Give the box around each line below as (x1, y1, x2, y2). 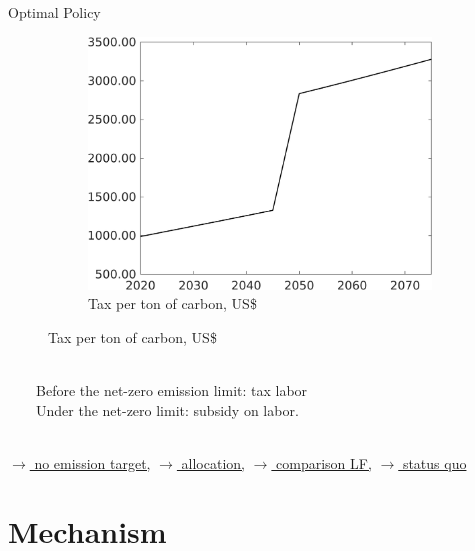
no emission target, (34, 452, 151, 473)
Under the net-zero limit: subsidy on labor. (35, 399, 299, 420)
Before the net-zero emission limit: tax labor (35, 379, 308, 400)
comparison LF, (276, 452, 372, 473)
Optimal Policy (8, 2, 101, 22)
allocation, (181, 452, 245, 473)
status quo (402, 452, 467, 473)
